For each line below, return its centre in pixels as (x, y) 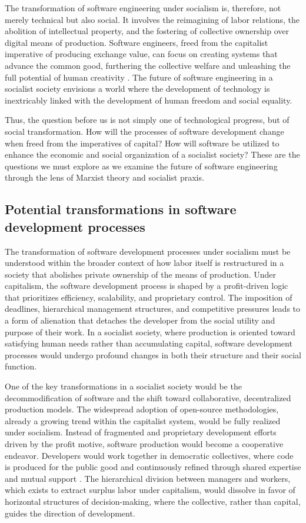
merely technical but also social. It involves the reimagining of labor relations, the (152, 19)
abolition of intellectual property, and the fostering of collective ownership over (147, 31)
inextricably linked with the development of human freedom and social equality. (149, 100)
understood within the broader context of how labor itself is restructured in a (144, 263)
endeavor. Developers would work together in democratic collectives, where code (149, 455)
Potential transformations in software (121, 209)
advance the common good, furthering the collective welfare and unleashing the (148, 65)
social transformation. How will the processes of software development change (144, 131)
